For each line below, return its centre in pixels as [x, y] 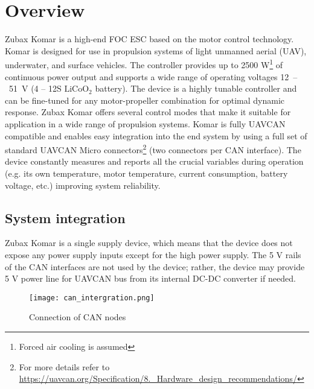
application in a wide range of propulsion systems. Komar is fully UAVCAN [145, 123]
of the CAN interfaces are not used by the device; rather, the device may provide [155, 266]
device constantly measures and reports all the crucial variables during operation [154, 161]
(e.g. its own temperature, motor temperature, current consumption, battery [146, 173]
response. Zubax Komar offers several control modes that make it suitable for [148, 112]
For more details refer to [64, 366]
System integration [65, 217]
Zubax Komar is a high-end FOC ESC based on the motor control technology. [149, 39]
